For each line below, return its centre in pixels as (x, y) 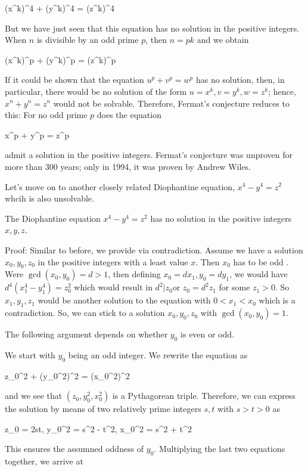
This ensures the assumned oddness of (74, 449)
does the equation (129, 115)
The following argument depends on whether (86, 334)
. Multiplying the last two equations (220, 449)
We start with (30, 354)
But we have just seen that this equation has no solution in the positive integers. (152, 28)
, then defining (134, 274)
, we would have (259, 274)
